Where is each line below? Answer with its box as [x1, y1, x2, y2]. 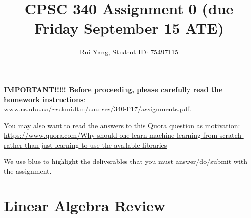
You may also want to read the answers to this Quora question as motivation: [4, 120, 240, 130]
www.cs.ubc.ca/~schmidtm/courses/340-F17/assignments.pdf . [4, 104, 191, 114]
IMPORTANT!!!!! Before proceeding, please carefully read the [4, 84, 223, 94]
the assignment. [4, 166, 52, 176]
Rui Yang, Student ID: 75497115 [79, 47, 179, 57]
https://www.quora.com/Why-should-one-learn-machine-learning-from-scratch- [4, 130, 244, 140]
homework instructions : [4, 94, 86, 104]
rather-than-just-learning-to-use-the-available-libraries [4, 139, 167, 150]
